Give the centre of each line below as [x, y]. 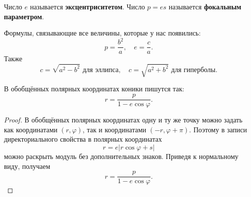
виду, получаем [27, 166]
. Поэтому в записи [218, 129]
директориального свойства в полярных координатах [83, 139]
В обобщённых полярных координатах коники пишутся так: [94, 89]
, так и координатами [114, 129]
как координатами [31, 129]
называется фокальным [205, 6]
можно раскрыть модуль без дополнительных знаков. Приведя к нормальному [121, 156]
